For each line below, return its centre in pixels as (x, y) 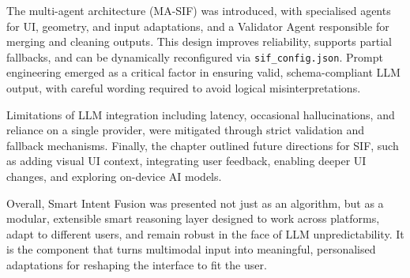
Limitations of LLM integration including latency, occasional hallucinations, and (201, 114)
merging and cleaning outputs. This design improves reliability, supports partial (199, 41)
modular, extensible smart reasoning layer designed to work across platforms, (193, 218)
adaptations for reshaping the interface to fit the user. (137, 264)
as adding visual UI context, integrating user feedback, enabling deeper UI (186, 161)
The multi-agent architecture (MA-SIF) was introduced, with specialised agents (199, 10)
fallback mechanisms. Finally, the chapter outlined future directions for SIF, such (203, 145)
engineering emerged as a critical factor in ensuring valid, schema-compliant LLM (203, 72)
